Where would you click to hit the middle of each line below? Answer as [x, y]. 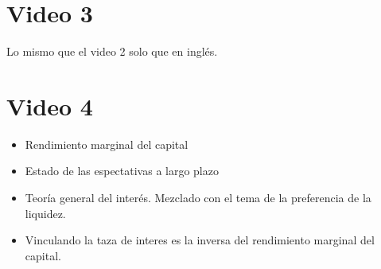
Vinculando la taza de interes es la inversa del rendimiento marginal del [200, 240]
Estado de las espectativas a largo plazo [122, 171]
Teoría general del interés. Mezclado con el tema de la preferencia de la [198, 198]
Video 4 [50, 105]
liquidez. [45, 213]
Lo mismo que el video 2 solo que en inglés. [112, 51]
